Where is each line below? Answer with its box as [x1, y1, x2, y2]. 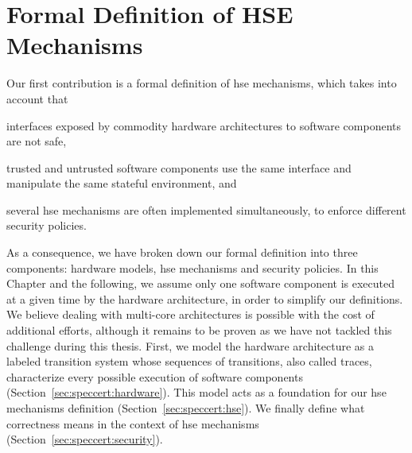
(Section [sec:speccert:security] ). [6, 431, 163, 447]
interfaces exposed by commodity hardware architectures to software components [6, 117, 402, 134]
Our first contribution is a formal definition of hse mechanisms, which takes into [6, 75, 397, 91]
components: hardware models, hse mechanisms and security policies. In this [6, 259, 379, 276]
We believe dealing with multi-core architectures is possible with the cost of [6, 306, 375, 323]
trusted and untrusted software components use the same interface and [6, 159, 352, 176]
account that [6, 90, 68, 106]
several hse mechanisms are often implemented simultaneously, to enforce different [6, 201, 406, 218]
